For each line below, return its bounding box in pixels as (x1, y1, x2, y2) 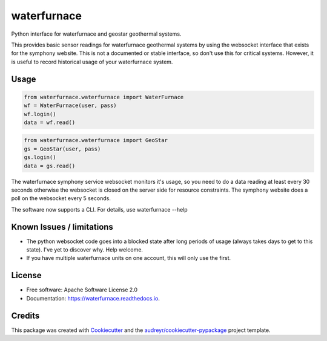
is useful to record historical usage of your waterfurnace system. (11, 58, 173, 65)
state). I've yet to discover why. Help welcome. (26, 246, 144, 253)
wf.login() (24, 111, 56, 117)
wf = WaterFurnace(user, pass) (24, 102, 117, 109)
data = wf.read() (24, 119, 76, 126)
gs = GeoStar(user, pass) (24, 145, 101, 152)
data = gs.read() (24, 162, 76, 169)
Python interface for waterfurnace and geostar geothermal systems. (11, 30, 182, 37)
